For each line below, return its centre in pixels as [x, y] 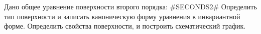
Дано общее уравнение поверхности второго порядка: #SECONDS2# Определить [130, 6]
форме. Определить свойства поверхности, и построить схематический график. [125, 26]
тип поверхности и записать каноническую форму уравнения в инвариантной [122, 16]
